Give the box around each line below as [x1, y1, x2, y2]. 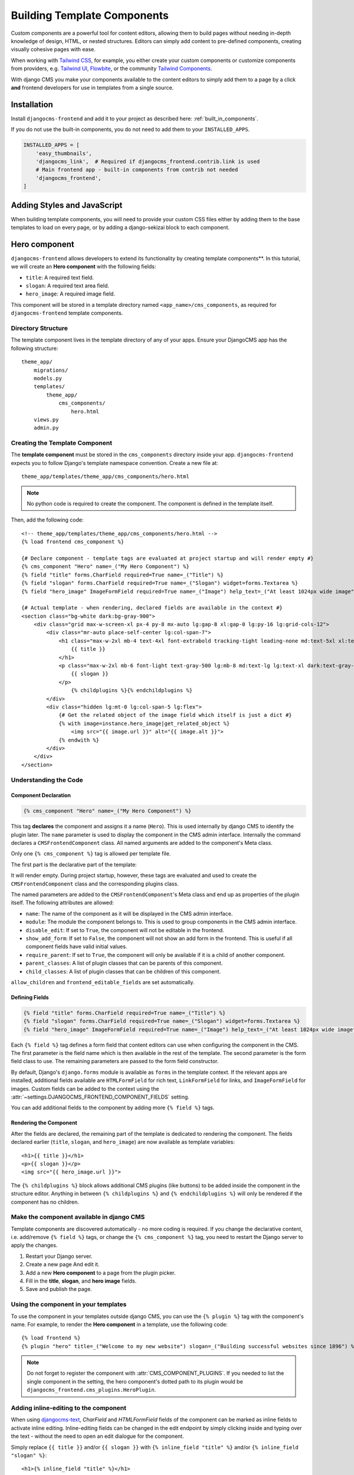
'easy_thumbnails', [35, 150, 93, 156]
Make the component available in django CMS [11, 1213, 145, 1221]
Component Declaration [11, 792, 71, 799]
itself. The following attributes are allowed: [11, 899, 114, 906]
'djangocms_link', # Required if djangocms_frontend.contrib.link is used [35, 158, 260, 165]
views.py [33, 416, 59, 423]
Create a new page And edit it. [25, 1261, 100, 1268]
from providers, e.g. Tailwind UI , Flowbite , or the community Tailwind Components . [11, 65, 212, 72]
